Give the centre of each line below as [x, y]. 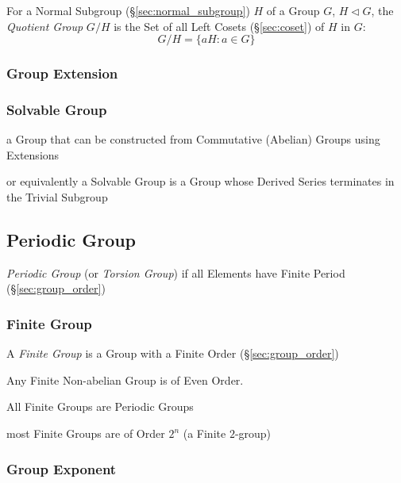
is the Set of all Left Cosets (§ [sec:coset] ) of [219, 26]
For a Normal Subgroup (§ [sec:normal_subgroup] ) [128, 10]
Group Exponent [62, 468]
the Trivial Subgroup [57, 197]
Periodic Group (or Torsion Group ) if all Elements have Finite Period [176, 272]
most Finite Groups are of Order [86, 433]
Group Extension [62, 73]
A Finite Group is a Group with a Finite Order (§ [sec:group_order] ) [173, 353]
